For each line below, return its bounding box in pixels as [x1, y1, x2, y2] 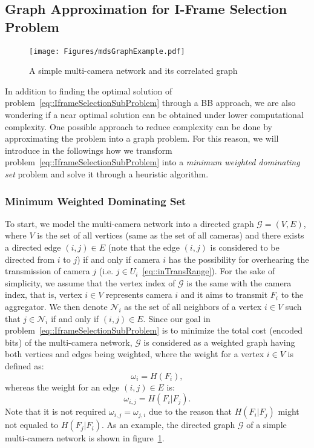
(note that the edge [108, 241, 180, 253]
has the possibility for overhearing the [168, 252, 309, 265]
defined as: [5, 359, 44, 372]
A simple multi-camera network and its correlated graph [29, 64, 238, 77]
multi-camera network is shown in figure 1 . [5, 432, 165, 444]
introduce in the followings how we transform [5, 143, 172, 156]
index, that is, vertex [5, 288, 82, 301]
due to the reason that [149, 405, 232, 418]
